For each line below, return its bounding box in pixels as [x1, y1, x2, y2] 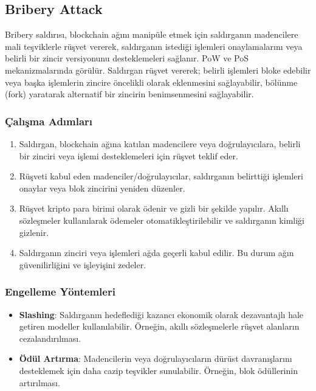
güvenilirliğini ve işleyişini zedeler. [19, 258, 146, 271]
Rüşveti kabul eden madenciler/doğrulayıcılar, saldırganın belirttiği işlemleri [19, 170, 303, 182]
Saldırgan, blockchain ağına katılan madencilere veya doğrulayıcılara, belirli [19, 137, 301, 150]
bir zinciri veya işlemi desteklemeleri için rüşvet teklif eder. [19, 149, 238, 162]
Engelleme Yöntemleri [5, 284, 115, 299]
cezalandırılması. [19, 331, 81, 344]
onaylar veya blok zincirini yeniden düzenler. [19, 181, 185, 194]
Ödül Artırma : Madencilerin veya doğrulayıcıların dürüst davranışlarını [19, 352, 292, 365]
